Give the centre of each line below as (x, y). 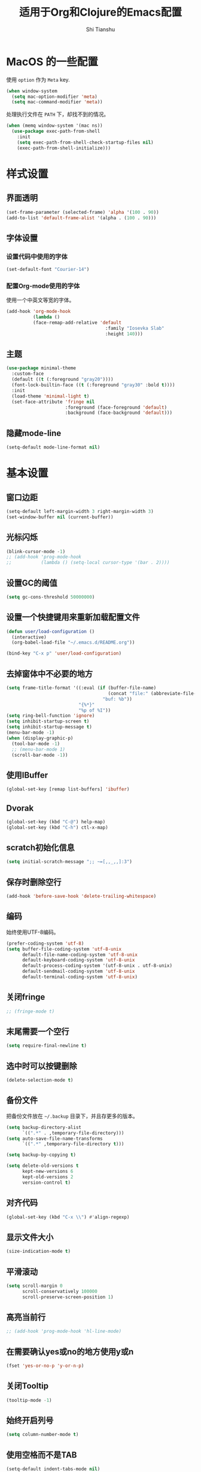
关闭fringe (26, 997)
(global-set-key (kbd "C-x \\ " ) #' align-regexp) (68, 1217)
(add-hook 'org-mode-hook (38, 312)
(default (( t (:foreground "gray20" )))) (63, 380)
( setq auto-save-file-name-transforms (54, 1139)
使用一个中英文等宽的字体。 (40, 300)
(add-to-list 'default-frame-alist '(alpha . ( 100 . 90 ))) (81, 218)
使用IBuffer (27, 775)
